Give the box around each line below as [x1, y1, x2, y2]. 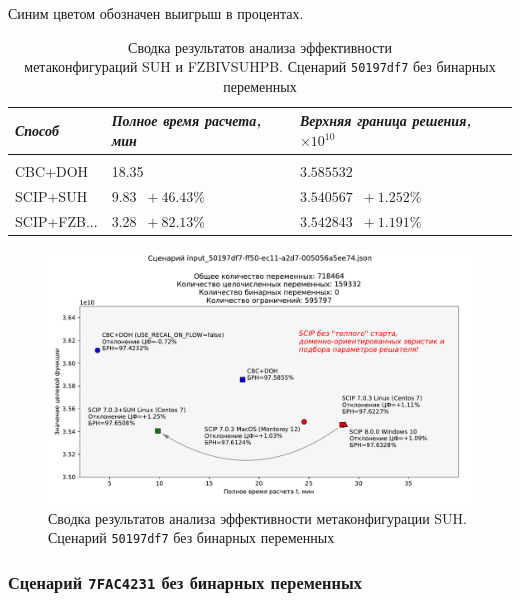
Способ [15, 120, 59, 141]
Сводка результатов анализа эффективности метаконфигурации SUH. [48, 507, 468, 528]
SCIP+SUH [15, 185, 88, 206]
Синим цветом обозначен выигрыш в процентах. [8, 3, 304, 23]
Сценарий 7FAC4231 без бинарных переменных [8, 569, 362, 594]
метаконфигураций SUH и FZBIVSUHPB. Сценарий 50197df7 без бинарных [24, 56, 496, 77]
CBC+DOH [15, 161, 89, 182]
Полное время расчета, [111, 110, 262, 131]
